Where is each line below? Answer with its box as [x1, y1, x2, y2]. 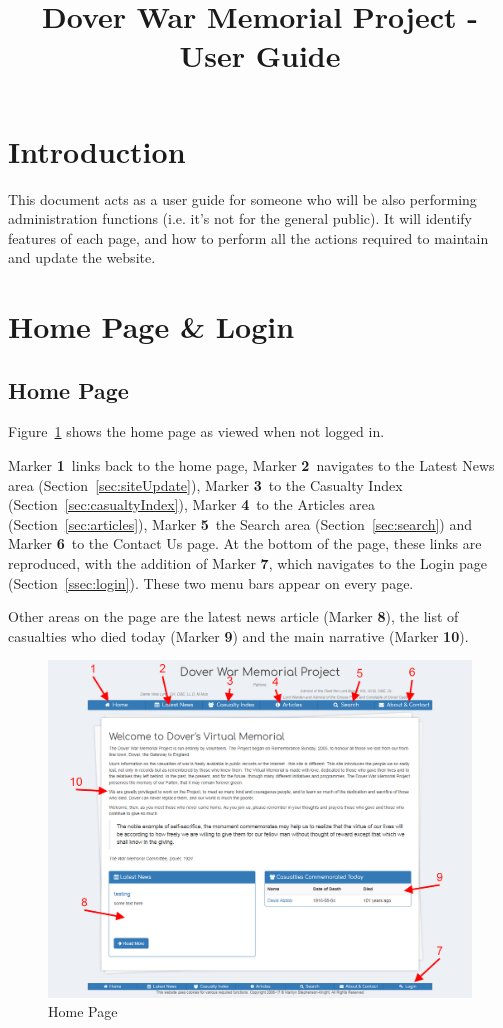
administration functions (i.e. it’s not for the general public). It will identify [8, 208, 472, 229]
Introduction [8, 130, 186, 171]
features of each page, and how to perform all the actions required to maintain [8, 227, 489, 248]
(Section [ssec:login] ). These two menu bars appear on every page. [8, 572, 414, 593]
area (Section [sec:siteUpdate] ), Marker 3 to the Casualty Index [8, 474, 403, 495]
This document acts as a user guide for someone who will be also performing [8, 188, 477, 209]
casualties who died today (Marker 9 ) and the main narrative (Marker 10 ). [8, 625, 469, 646]
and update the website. [8, 247, 156, 268]
